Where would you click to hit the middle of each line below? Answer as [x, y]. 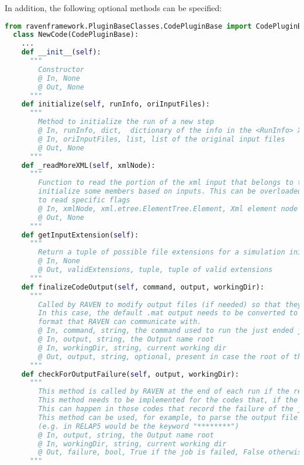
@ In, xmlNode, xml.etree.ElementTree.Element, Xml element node [168, 209]
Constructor [61, 69]
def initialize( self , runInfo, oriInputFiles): [115, 104]
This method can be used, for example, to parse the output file [168, 417]
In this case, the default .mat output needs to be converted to [168, 313]
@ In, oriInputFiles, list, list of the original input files [162, 139]
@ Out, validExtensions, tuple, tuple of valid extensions [156, 270]
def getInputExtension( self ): [80, 235]
